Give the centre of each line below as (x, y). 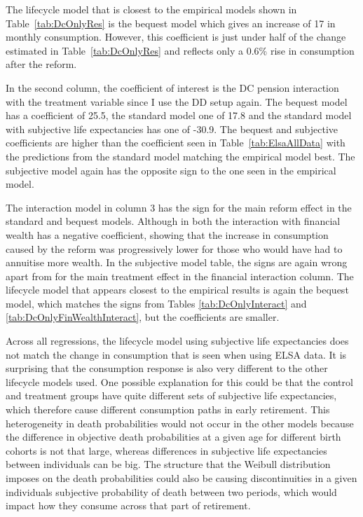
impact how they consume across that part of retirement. (128, 505)
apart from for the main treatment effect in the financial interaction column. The (180, 276)
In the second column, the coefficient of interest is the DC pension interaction (172, 87)
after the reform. (41, 64)
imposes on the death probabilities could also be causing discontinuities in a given (181, 478)
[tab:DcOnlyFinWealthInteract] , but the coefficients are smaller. (143, 317)
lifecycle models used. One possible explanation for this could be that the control (179, 381)
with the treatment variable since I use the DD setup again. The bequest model (177, 101)
